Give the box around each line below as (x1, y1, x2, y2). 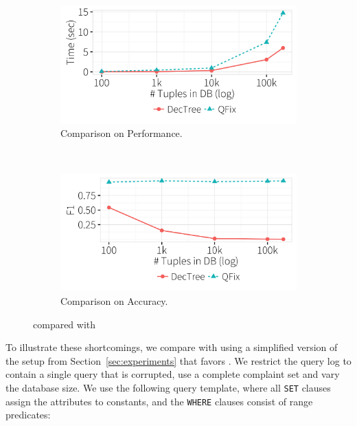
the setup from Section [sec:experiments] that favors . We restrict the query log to (5, 353, 352, 368)
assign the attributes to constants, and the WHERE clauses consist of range (5, 394, 313, 408)
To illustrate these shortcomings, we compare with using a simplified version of (5, 340, 338, 354)
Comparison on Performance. (60, 126, 183, 140)
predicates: (5, 407, 51, 422)
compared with (33, 317, 96, 331)
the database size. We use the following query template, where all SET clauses (5, 381, 331, 394)
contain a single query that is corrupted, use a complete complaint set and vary (5, 367, 340, 381)
